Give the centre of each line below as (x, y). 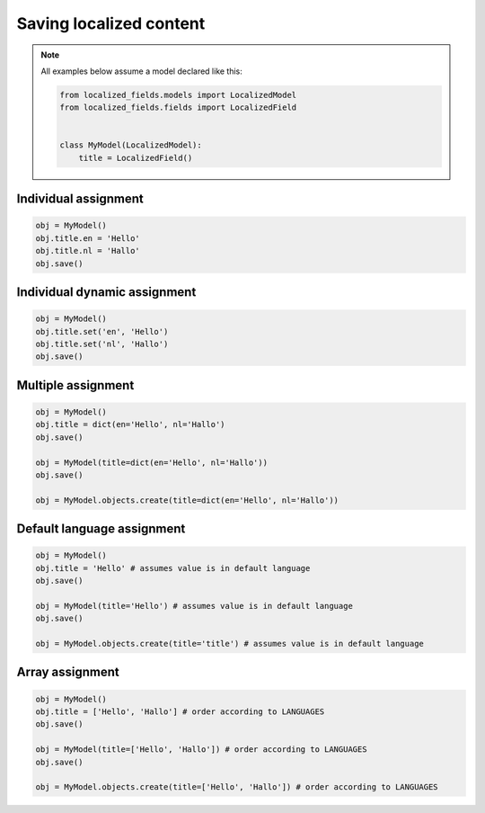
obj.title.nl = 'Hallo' (88, 251)
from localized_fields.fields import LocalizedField (178, 107)
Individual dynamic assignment (106, 292)
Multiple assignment (75, 385)
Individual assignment (80, 199)
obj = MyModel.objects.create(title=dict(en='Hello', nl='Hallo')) (187, 500)
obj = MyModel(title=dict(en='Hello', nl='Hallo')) (152, 462)
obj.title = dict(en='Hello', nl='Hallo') (130, 424)
